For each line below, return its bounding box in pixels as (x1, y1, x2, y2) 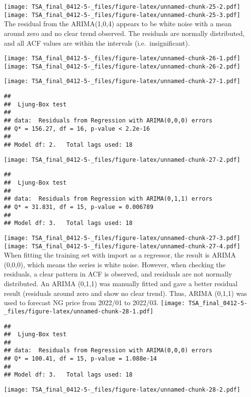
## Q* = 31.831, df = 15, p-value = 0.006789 (4, 203, 153, 210)
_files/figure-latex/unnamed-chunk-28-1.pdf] (4, 308, 153, 315)
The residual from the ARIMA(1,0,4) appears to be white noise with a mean (4, 18, 232, 29)
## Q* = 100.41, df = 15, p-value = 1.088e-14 (4, 355, 157, 362)
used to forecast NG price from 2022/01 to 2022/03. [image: (4, 297, 185, 308)
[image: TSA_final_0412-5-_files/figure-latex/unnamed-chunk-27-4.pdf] (4, 242, 240, 250)
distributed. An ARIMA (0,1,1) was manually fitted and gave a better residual (4, 278, 238, 288)
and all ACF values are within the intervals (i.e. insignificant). (4, 37, 190, 48)
